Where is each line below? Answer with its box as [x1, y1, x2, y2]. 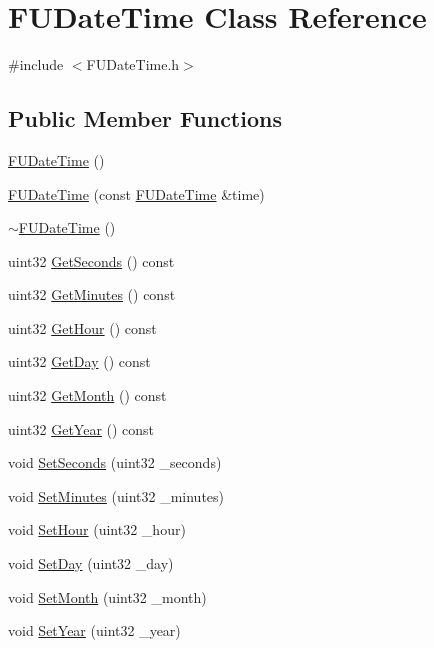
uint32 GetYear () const [8, 418, 155, 439]
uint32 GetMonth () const [8, 385, 167, 406]
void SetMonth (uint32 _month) [8, 586, 207, 607]
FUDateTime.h [86, 54, 180, 75]
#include [8, 54, 64, 75]
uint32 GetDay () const [8, 351, 151, 372]
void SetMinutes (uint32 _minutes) [8, 485, 225, 506]
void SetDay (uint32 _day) [8, 553, 174, 574]
